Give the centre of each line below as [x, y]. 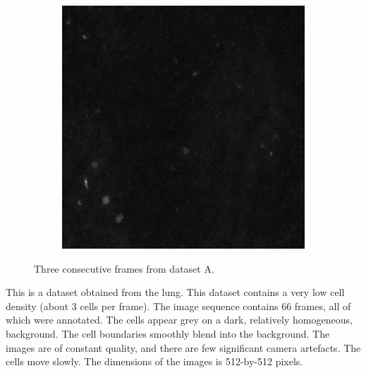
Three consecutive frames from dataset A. [124, 268]
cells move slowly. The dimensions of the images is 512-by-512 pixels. [154, 361]
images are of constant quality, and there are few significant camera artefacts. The [183, 347]
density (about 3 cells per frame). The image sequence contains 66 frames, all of [178, 306]
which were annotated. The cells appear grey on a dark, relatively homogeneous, [179, 320]
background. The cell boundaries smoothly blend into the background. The [168, 333]
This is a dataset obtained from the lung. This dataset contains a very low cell [175, 292]
